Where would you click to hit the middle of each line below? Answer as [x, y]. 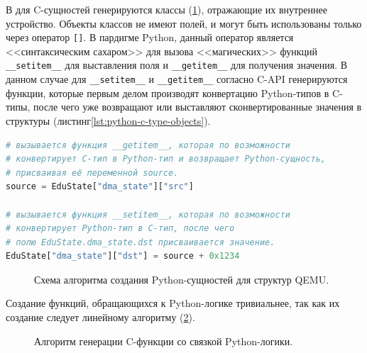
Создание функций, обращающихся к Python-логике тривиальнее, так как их [173, 303]
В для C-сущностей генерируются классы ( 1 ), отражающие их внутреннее [166, 9]
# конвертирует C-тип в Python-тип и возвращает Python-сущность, [166, 159]
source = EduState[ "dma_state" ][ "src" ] [100, 187]
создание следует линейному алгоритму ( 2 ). [100, 317]
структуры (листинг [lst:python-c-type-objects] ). [108, 120]
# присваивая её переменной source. [92, 173]
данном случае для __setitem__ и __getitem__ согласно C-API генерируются [177, 79]
